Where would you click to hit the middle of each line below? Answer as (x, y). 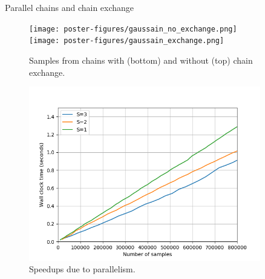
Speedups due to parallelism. (82, 269)
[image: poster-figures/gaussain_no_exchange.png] (133, 29)
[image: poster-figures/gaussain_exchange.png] (127, 41)
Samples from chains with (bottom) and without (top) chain (141, 60)
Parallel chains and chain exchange (70, 7)
